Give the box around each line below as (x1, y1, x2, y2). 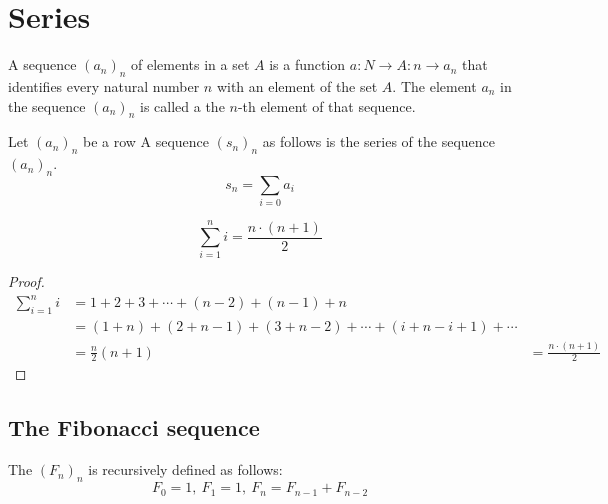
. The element (392, 75, 477, 96)
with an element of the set (216, 75, 378, 96)
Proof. (8, 271, 45, 292)
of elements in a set (131, 54, 250, 75)
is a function (269, 54, 346, 75)
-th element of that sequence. (237, 95, 416, 116)
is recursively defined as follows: (88, 459, 283, 480)
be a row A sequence (82, 131, 210, 152)
